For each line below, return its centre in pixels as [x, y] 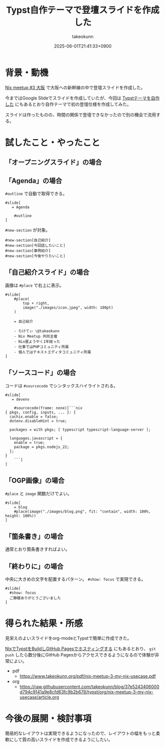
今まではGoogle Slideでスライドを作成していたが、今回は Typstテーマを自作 [82, 98]
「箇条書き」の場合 [34, 536]
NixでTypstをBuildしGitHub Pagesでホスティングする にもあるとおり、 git [81, 649]
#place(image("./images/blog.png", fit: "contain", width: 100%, [82, 511]
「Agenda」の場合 [34, 181]
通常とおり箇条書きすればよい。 [37, 549]
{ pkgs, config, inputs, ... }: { [41, 412]
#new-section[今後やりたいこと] [35, 256]
